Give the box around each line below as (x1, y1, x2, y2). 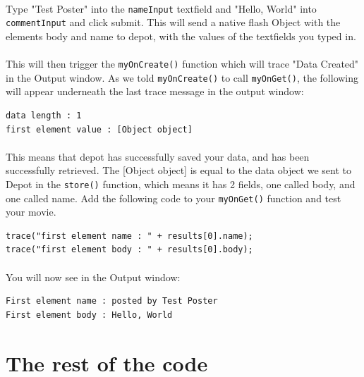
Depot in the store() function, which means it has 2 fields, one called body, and (6, 176, 356, 191)
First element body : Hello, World (6, 309, 173, 320)
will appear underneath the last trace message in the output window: (6, 84, 304, 99)
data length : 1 (6, 111, 82, 120)
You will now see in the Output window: (6, 269, 181, 284)
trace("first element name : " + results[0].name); (6, 230, 253, 241)
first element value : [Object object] (6, 124, 193, 135)
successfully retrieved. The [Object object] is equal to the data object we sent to (6, 163, 352, 178)
